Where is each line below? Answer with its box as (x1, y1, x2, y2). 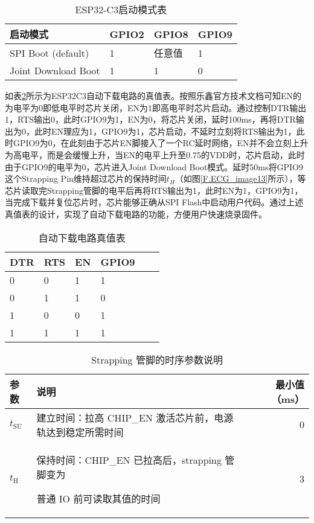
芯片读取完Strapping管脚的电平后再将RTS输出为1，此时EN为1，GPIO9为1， (5, 184, 303, 196)
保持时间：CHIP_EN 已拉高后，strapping (36, 452, 222, 467)
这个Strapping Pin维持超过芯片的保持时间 (5, 172, 167, 185)
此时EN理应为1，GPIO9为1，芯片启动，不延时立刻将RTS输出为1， (34, 124, 296, 137)
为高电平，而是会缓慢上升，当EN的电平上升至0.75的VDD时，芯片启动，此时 (5, 148, 305, 161)
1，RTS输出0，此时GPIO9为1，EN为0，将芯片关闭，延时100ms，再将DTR (5, 113, 296, 126)
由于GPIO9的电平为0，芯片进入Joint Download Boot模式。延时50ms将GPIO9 (5, 160, 303, 173)
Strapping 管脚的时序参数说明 (91, 352, 223, 367)
